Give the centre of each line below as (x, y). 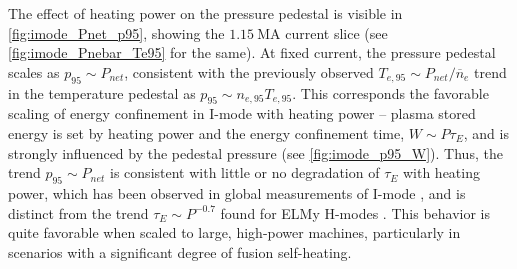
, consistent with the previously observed (249, 71)
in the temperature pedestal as (102, 92)
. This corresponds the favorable (390, 92)
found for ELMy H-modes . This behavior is (355, 212)
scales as (34, 71)
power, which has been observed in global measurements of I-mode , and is (237, 192)
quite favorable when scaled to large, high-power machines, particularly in (234, 232)
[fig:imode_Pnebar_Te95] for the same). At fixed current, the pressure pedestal (252, 52)
